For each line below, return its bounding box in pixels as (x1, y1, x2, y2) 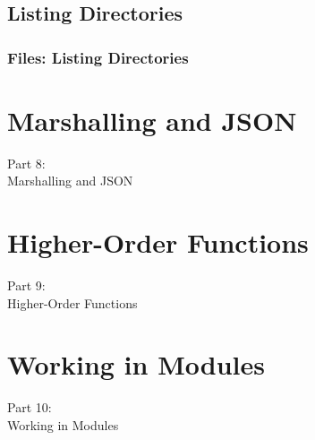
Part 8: (7, 153, 46, 172)
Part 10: (7, 398, 52, 417)
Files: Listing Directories (7, 46, 189, 68)
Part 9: (7, 276, 46, 295)
